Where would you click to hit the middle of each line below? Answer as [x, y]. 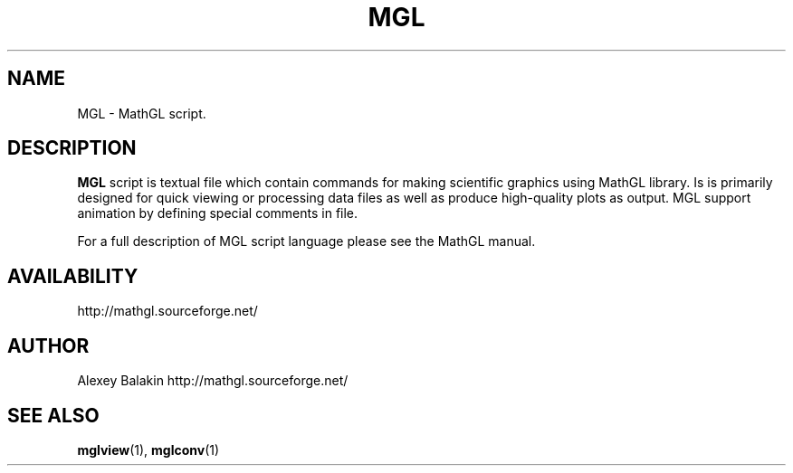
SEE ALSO [53, 415]
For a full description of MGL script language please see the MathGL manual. [306, 241]
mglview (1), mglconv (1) [148, 449]
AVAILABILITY [73, 276]
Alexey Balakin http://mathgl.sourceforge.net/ [213, 381]
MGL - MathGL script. [142, 113]
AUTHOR [48, 345]
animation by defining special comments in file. [218, 213]
